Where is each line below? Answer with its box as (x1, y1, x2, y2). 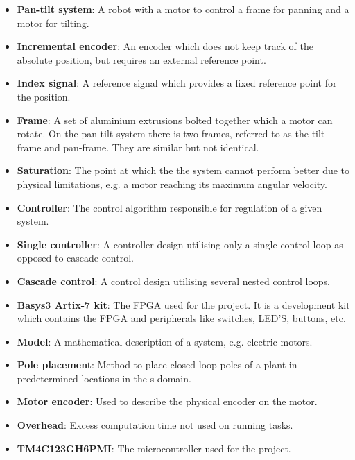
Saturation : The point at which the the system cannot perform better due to (17, 163, 350, 178)
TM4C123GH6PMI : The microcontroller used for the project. (17, 441, 291, 455)
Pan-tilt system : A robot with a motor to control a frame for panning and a (17, 2, 349, 16)
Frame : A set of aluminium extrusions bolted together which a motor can (17, 112, 333, 127)
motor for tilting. (17, 15, 89, 30)
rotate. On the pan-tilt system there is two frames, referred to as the (17, 126, 309, 141)
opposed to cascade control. (17, 250, 134, 265)
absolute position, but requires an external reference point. (17, 52, 266, 67)
